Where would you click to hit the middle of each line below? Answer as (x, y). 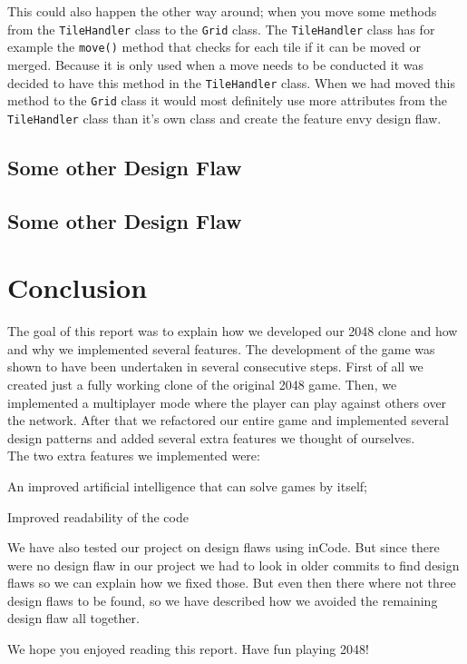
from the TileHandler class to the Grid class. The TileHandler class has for (221, 29)
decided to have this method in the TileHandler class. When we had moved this (231, 82)
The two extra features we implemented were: (134, 456)
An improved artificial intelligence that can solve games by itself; (187, 486)
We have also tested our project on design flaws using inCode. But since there (224, 547)
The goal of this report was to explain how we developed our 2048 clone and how (233, 331)
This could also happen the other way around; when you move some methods (222, 11)
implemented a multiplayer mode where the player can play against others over (227, 402)
